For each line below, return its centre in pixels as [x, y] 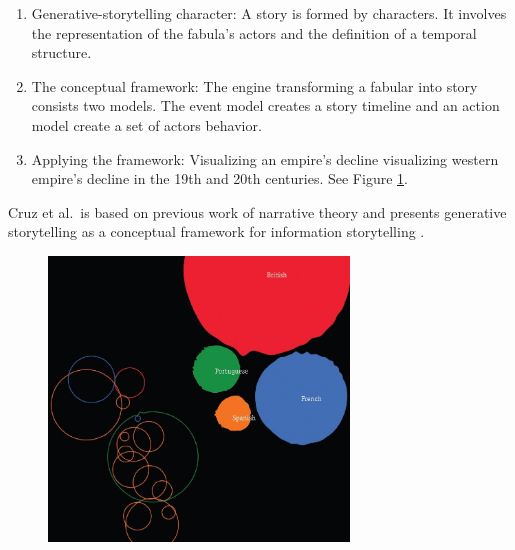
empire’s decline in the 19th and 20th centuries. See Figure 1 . [219, 178]
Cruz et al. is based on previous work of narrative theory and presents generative [257, 211]
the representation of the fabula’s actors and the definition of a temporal [254, 32]
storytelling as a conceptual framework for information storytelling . [216, 231]
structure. [61, 52]
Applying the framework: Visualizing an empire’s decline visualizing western [265, 158]
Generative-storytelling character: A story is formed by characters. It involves [269, 13]
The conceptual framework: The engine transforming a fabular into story [254, 85]
